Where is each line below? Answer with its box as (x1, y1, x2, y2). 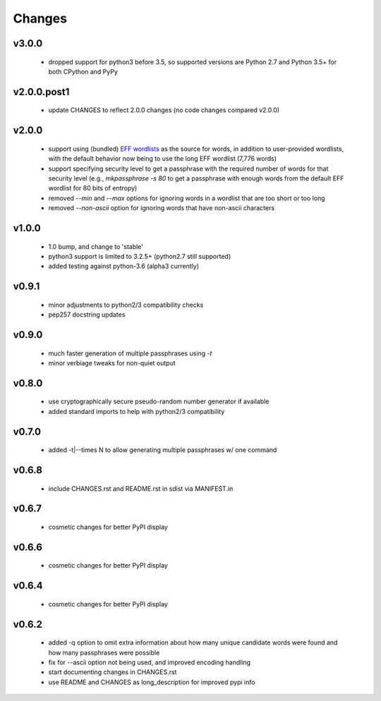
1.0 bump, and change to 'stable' (48, 242, 144, 250)
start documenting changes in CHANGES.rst (48, 668, 177, 676)
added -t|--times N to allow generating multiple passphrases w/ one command (48, 446, 277, 454)
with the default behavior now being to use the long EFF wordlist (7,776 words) (48, 154, 277, 163)
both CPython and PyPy (48, 67, 118, 75)
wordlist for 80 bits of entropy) (48, 184, 138, 193)
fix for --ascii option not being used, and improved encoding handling (48, 658, 250, 666)
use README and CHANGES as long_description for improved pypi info (48, 678, 255, 686)
